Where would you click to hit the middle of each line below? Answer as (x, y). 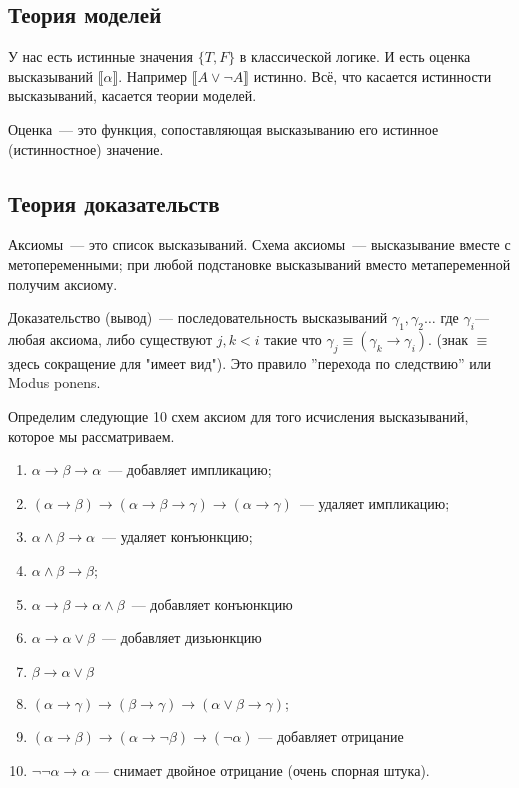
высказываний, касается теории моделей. (132, 95)
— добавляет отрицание (331, 736)
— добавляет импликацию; (190, 469)
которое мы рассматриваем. (91, 435)
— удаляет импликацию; (374, 502)
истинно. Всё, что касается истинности (372, 75)
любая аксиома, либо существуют (110, 338)
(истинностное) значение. (86, 148)
